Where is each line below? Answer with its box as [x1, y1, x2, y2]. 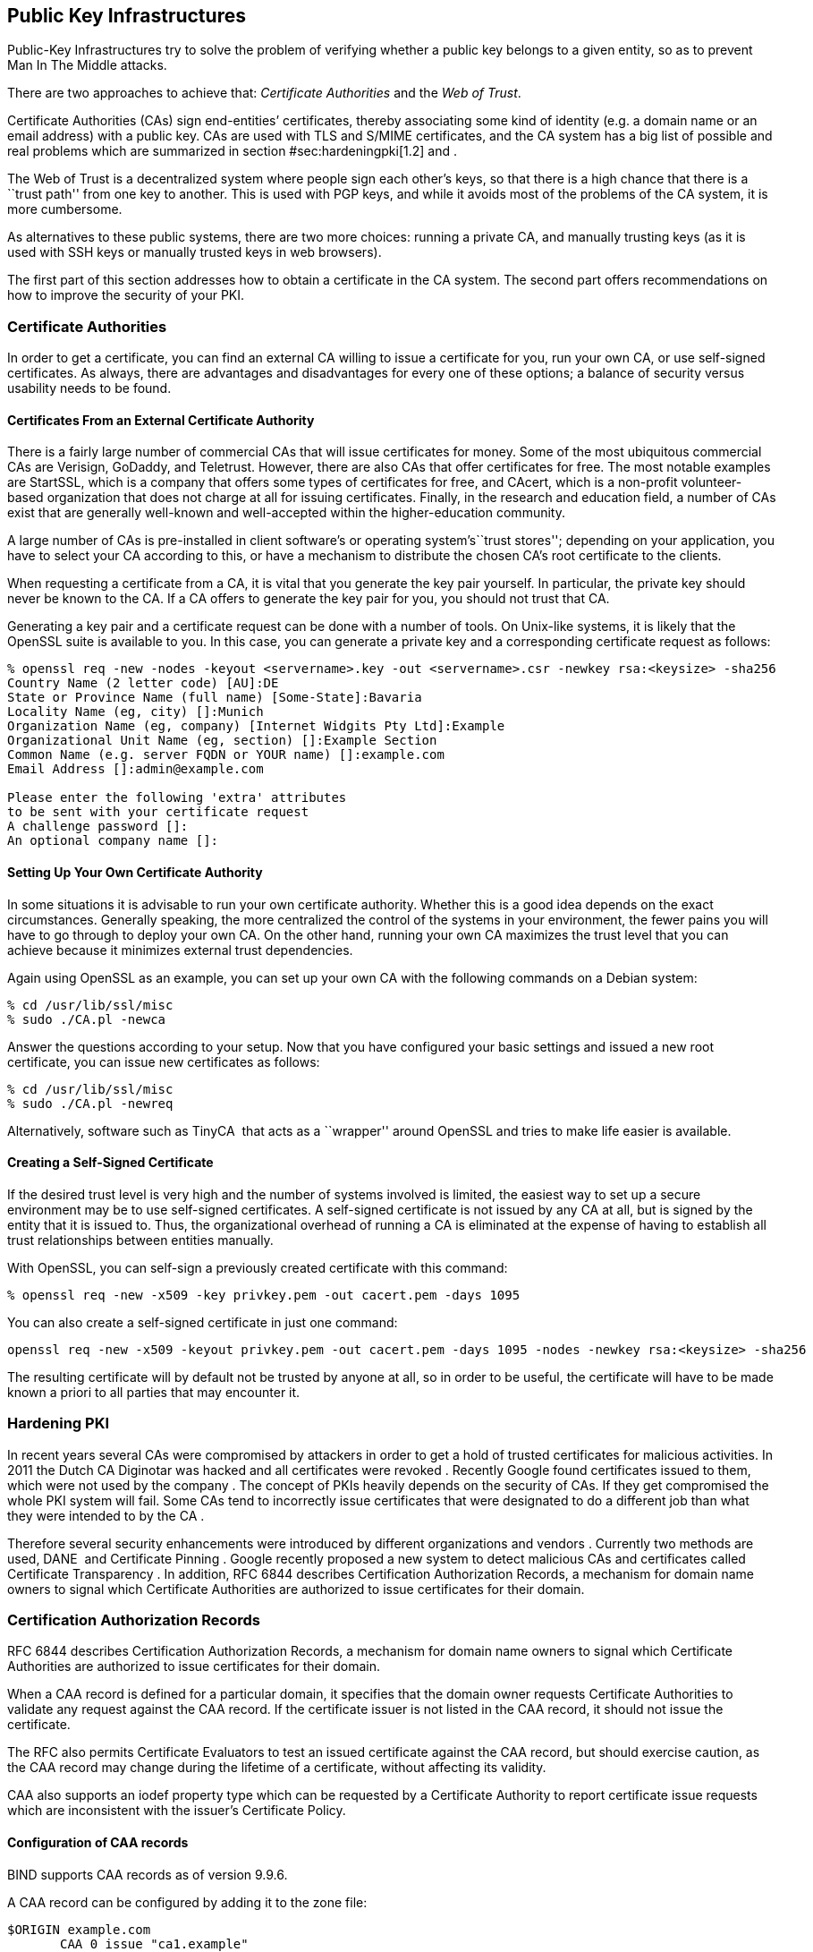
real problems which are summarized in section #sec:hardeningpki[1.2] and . [7, 143, 457, 159]
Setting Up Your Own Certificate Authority [7, 865, 263, 880]
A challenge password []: [7, 819, 189, 834]
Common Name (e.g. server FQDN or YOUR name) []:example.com [7, 747, 445, 763]
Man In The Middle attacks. [7, 57, 167, 73]
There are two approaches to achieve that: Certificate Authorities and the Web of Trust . [7, 85, 521, 101]
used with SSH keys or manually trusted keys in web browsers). [7, 244, 382, 260]
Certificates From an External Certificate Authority [7, 412, 315, 428]
